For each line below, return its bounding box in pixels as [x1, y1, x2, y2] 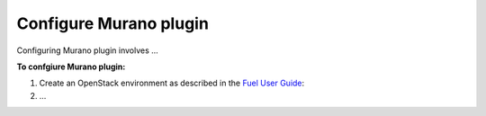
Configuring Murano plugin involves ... [16, 45, 159, 56]
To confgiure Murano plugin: [16, 61, 126, 72]
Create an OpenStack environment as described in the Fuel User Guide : [39, 77, 305, 89]
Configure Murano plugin [16, 13, 209, 33]
